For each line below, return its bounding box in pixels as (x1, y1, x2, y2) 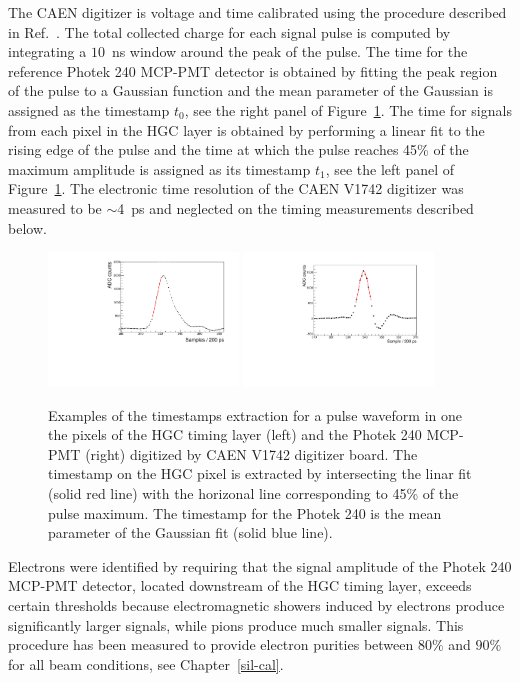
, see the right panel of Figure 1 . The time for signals (184, 99, 512, 120)
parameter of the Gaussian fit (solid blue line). (48, 522, 333, 543)
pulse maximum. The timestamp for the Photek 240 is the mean (48, 502, 442, 523)
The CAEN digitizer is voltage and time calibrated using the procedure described (8, 2, 507, 22)
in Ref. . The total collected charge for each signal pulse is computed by (8, 21, 451, 42)
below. (8, 217, 47, 238)
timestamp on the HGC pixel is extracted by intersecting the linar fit (48, 463, 472, 484)
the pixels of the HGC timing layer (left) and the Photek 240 (48, 424, 422, 445)
